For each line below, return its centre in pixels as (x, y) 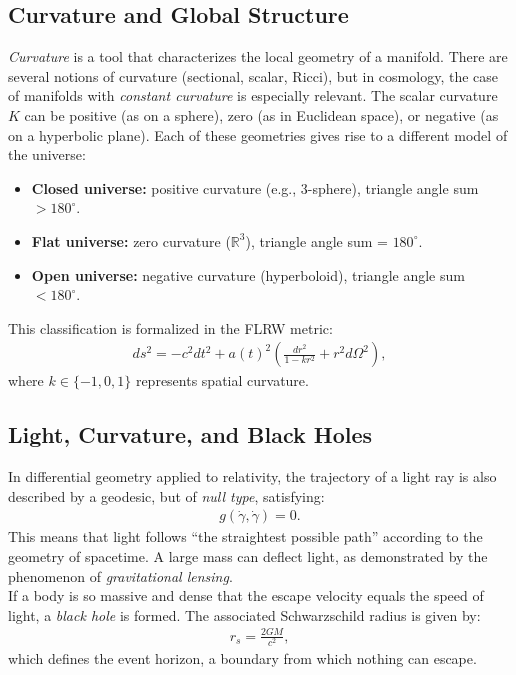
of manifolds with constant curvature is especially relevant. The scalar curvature (253, 95)
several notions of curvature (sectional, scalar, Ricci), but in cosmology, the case (253, 75)
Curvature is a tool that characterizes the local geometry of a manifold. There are (258, 56)
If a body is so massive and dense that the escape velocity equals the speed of (246, 595)
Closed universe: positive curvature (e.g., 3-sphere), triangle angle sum (255, 187)
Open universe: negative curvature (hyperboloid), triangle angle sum (248, 274)
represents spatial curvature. (222, 380)
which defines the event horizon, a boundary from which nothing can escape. (242, 658)
